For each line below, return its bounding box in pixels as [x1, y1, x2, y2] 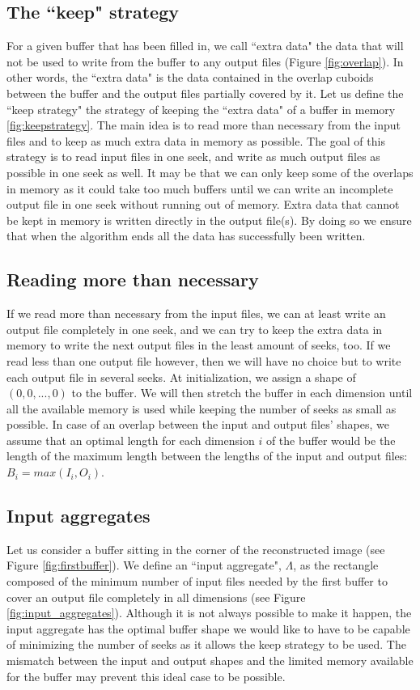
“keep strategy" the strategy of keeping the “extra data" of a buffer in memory [6, 100, 396, 117]
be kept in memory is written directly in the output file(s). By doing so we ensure [6, 211, 412, 228]
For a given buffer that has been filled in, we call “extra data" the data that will [6, 37, 404, 54]
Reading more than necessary [6, 267, 259, 292]
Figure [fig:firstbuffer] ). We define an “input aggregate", [6, 557, 282, 574]
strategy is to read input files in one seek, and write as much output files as [6, 148, 380, 165]
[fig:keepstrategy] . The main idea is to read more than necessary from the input [6, 116, 401, 133]
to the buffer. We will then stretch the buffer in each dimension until [71, 384, 413, 401]
